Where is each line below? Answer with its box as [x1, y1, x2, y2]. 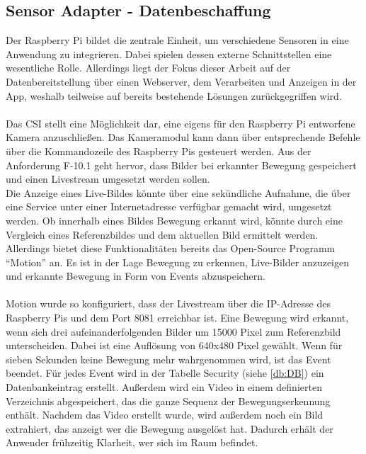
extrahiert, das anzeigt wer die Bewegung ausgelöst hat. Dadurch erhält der [6, 421, 333, 436]
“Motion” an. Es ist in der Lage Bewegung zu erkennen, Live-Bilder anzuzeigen [6, 254, 349, 269]
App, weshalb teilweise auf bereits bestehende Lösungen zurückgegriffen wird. [6, 88, 342, 103]
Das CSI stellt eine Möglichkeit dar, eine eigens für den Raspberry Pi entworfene [6, 115, 355, 130]
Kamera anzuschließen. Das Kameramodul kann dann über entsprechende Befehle [6, 130, 360, 144]
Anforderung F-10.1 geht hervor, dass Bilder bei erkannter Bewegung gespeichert [6, 157, 357, 172]
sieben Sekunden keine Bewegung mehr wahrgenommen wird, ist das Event [6, 351, 331, 366]
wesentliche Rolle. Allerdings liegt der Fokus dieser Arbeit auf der [6, 60, 291, 75]
